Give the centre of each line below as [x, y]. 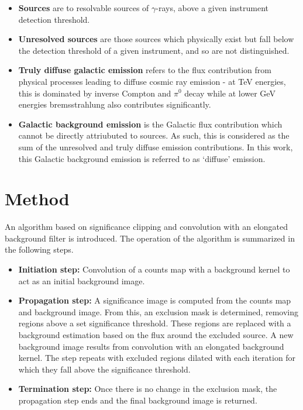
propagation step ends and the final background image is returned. [138, 400]
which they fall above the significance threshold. [104, 369]
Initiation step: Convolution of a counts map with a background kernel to [154, 269]
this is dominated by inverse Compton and [95, 93]
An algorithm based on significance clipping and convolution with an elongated [147, 227]
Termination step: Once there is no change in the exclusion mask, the [148, 389]
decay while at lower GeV [230, 93]
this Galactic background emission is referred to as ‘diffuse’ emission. [142, 158]
